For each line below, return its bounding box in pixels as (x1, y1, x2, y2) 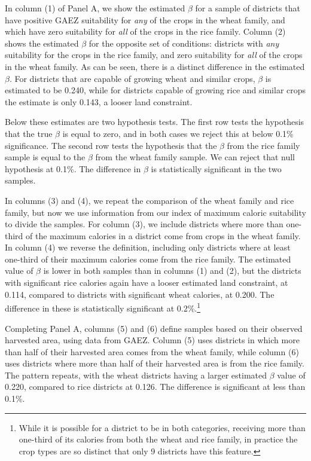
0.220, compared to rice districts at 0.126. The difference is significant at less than (5, 380, 306, 393)
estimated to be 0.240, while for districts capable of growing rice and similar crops (5, 84, 306, 96)
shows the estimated (5, 36, 79, 49)
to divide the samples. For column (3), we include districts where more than (5, 218, 283, 230)
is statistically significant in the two (151, 162, 282, 175)
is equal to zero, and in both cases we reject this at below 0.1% (62, 127, 294, 139)
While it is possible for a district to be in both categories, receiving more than (19, 421, 306, 433)
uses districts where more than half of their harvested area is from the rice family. (5, 357, 304, 370)
